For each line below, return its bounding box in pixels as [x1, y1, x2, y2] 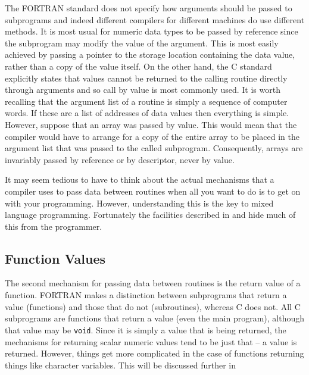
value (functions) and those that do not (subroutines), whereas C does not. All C [5, 300, 301, 312]
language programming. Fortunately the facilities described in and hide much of [5, 208, 296, 221]
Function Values [5, 249, 106, 267]
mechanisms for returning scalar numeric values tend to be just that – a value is [5, 335, 297, 348]
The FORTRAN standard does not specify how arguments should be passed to [5, 2, 292, 14]
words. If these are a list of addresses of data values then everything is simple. [5, 107, 289, 119]
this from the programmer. [5, 220, 102, 232]
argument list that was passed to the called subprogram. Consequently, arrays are [5, 142, 303, 154]
